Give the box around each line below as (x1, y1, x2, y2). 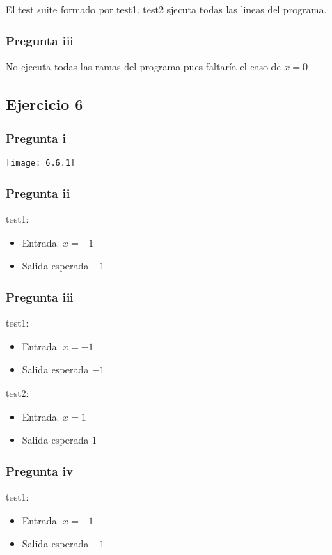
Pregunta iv (6, 462, 73, 479)
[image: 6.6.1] (6, 158, 76, 169)
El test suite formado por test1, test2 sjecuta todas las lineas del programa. (6, 2, 327, 16)
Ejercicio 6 (6, 93, 84, 114)
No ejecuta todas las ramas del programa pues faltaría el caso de (6, 58, 281, 73)
